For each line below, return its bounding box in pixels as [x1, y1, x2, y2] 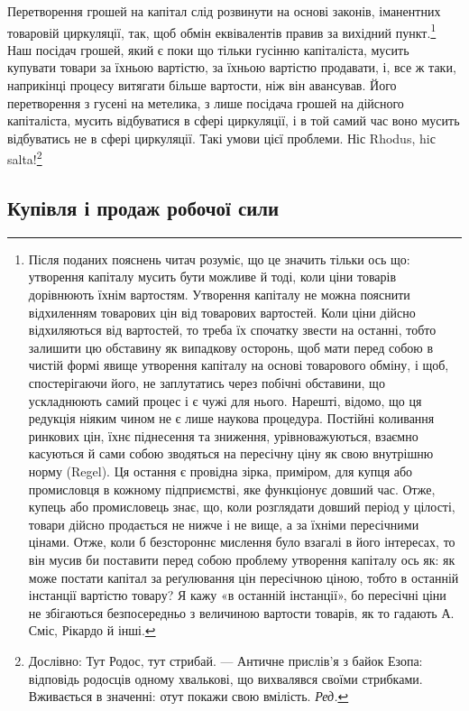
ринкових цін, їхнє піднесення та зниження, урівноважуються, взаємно [28, 426, 418, 445]
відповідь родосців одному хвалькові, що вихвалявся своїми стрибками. [28, 669, 423, 688]
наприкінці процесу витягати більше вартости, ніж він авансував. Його [7, 76, 397, 95]
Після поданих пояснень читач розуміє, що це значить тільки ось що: [28, 249, 410, 268]
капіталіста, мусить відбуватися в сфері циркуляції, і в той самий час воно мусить [7, 111, 460, 130]
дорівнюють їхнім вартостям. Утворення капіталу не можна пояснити [28, 285, 410, 304]
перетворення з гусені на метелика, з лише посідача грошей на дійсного [7, 93, 404, 112]
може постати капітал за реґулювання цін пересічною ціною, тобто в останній [28, 568, 459, 586]
